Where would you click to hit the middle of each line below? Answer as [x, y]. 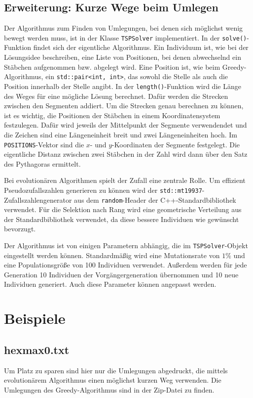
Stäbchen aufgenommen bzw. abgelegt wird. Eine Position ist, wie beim [112, 66]
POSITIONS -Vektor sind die [44, 144]
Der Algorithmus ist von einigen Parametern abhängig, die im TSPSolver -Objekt [126, 245]
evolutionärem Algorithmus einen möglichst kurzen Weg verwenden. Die [113, 380]
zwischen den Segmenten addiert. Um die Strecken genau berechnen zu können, [124, 106]
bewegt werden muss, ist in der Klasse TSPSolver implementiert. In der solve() [126, 37]
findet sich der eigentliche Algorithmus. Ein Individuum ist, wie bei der [141, 47]
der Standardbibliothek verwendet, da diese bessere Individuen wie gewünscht [122, 219]
